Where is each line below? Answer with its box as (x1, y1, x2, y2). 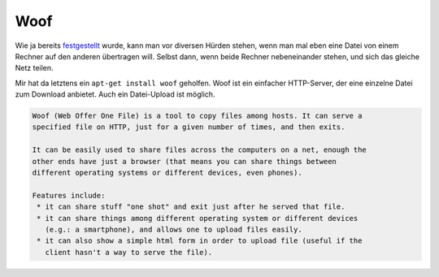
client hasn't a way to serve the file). (45, 248, 213, 257)
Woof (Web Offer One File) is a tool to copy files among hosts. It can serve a (32, 111, 363, 121)
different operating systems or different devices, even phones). (32, 168, 302, 178)
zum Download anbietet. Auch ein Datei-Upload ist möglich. (15, 89, 215, 99)
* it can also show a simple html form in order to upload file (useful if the (37, 236, 363, 245)
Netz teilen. (15, 63, 54, 73)
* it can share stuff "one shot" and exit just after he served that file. (37, 202, 346, 211)
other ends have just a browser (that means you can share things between (32, 157, 337, 166)
